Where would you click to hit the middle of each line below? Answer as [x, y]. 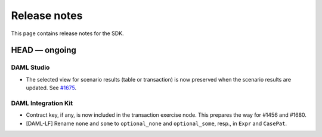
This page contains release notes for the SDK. [68, 33]
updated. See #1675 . [51, 88]
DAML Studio [30, 67]
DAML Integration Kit [42, 103]
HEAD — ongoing [44, 50]
